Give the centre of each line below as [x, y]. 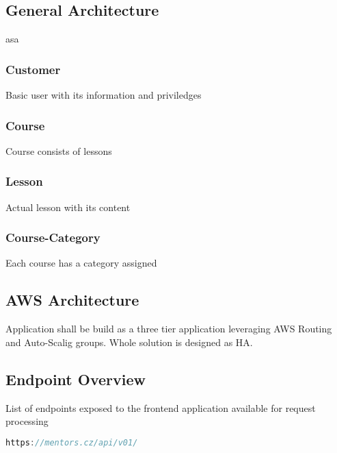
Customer [33, 69]
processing [27, 421]
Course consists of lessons [59, 150]
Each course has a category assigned [81, 263]
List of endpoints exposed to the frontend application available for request [161, 407]
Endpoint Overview [76, 379]
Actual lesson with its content [68, 207]
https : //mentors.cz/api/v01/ [72, 442]
